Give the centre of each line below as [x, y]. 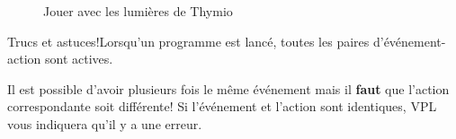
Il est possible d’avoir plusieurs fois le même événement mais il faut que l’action [228, 88]
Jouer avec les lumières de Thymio [138, 11]
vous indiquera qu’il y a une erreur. [105, 123]
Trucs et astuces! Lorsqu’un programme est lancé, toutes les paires [188, 41]
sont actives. [79, 59]
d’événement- [409, 41]
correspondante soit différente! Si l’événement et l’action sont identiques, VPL [222, 106]
